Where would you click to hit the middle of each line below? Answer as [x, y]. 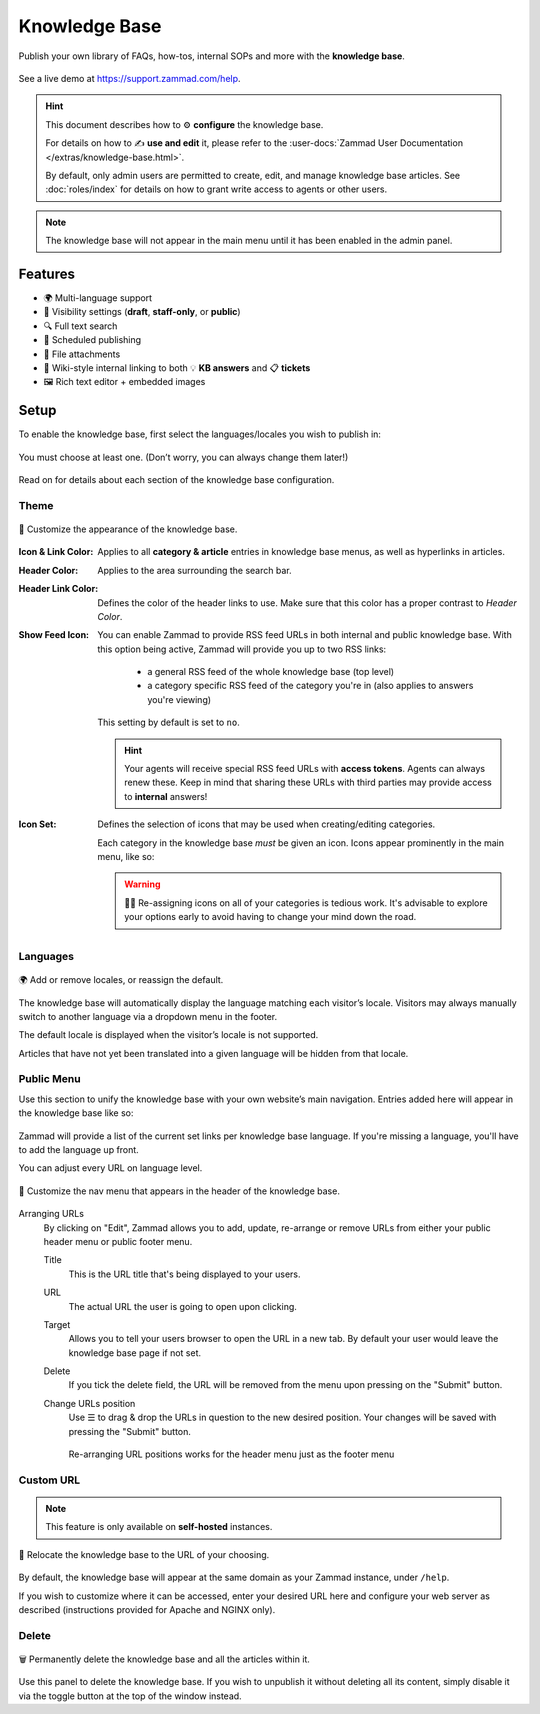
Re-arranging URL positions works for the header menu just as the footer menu [231, 1454]
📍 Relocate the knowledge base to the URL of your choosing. [144, 1554]
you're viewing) [179, 699]
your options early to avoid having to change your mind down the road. [270, 917]
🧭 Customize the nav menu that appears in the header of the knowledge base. [179, 1191]
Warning [142, 884]
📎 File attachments [82, 354]
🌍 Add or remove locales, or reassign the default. [121, 980]
